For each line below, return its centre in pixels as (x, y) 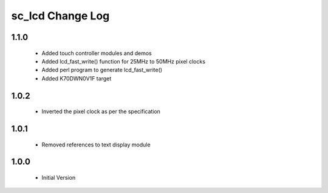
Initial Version (59, 177)
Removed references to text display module (96, 145)
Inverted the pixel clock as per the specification (101, 111)
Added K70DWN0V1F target (77, 78)
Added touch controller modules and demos (97, 53)
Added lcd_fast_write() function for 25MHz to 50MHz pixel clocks (124, 61)
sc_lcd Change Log (60, 16)
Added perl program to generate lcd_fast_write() (102, 70)
